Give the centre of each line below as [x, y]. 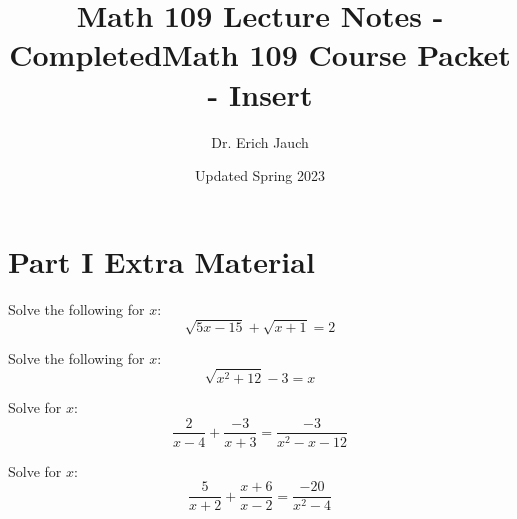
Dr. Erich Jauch [260, 141]
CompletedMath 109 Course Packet [260, 54]
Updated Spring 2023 [260, 175]
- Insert [260, 93]
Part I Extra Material [161, 260]
